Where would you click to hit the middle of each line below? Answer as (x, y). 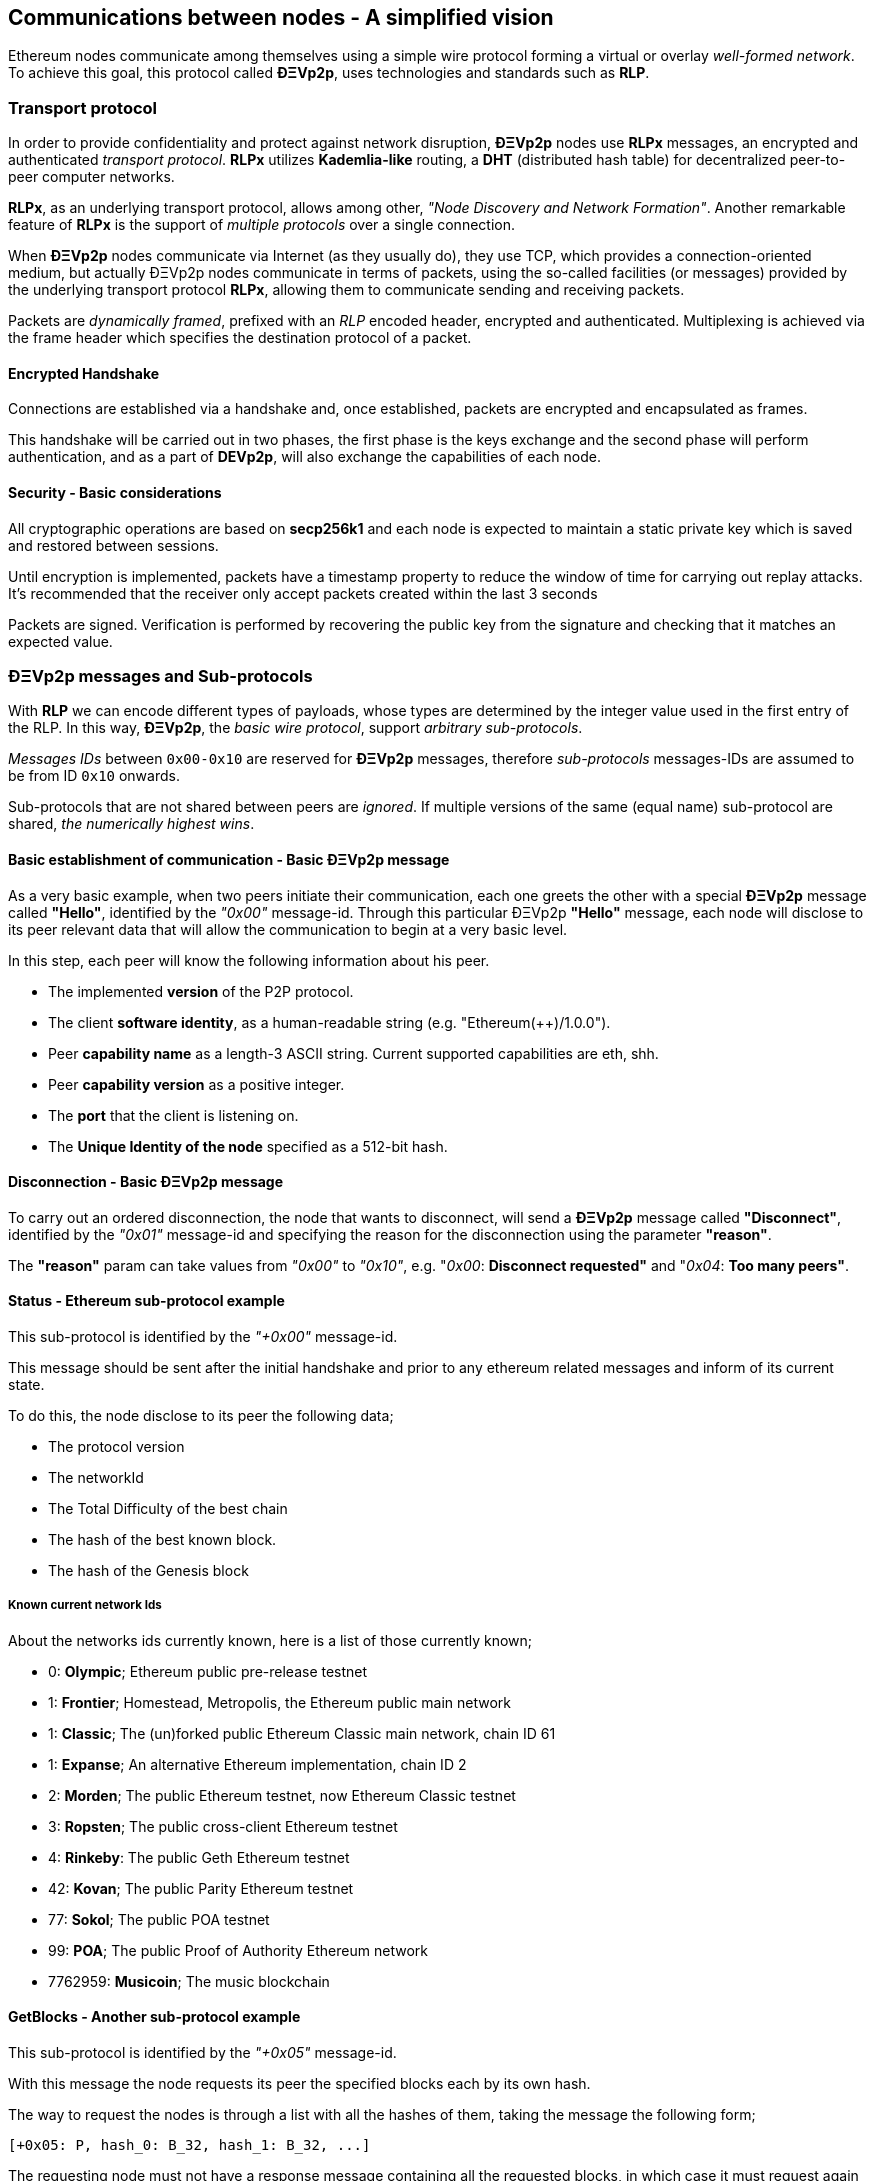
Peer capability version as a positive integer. (196, 1084)
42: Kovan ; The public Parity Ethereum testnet (201, 1888)
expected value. (60, 641)
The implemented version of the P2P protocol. (201, 991)
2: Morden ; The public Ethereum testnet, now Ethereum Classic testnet (282, 1795)
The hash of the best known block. (162, 1540)
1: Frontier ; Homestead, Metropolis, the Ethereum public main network (280, 1702)
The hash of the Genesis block (148, 1571)
